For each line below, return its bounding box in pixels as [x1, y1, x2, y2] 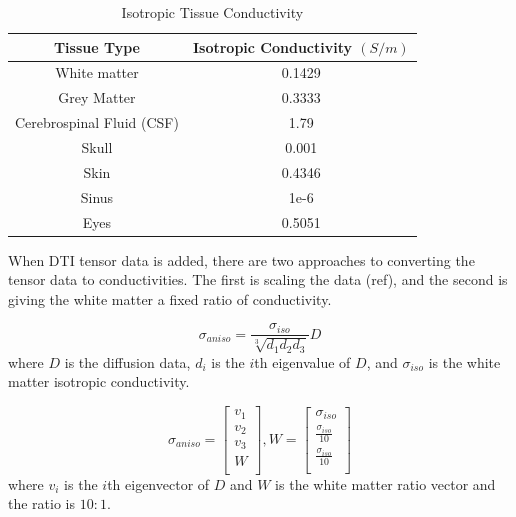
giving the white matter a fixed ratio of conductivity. [8, 288, 332, 309]
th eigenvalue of [254, 351, 351, 372]
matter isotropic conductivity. [8, 371, 190, 392]
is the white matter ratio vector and [275, 473, 496, 494]
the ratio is [8, 493, 76, 514]
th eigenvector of [107, 473, 210, 494]
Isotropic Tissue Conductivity [121, 2, 304, 22]
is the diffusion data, [64, 351, 191, 372]
